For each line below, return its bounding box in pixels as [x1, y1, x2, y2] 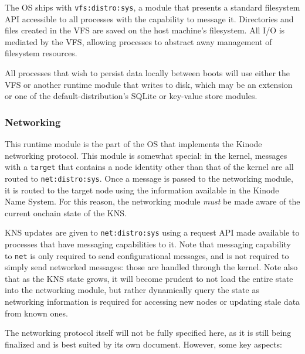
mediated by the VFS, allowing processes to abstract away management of [5, 35, 272, 47]
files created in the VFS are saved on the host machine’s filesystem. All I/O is [5, 24, 285, 36]
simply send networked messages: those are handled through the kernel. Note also [5, 261, 298, 273]
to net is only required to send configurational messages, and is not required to [5, 249, 289, 261]
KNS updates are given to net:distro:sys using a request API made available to [5, 226, 300, 239]
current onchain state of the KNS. [5, 206, 127, 219]
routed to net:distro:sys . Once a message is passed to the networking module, [5, 172, 293, 184]
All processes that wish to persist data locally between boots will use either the [5, 67, 290, 79]
